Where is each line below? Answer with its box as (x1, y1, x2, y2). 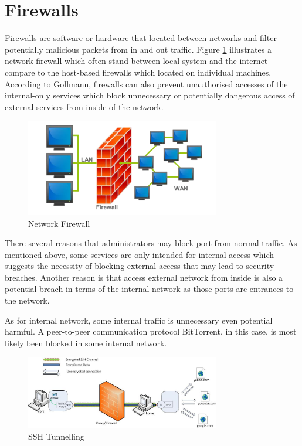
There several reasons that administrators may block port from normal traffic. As (5, 237, 297, 249)
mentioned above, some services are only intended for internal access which (5, 248, 274, 260)
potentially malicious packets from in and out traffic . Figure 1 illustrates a (5, 43, 272, 55)
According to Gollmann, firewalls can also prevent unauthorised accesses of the (5, 77, 288, 90)
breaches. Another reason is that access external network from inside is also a (5, 271, 283, 283)
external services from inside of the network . (5, 100, 164, 113)
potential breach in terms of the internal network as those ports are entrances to (5, 282, 294, 295)
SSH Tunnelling (28, 430, 84, 442)
